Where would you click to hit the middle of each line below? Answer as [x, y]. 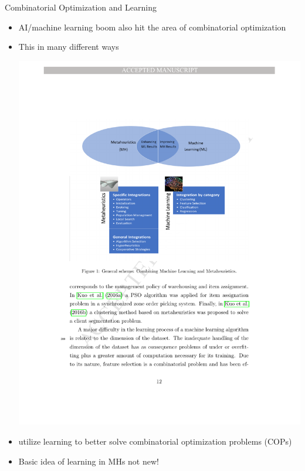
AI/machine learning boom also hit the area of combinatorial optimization [152, 27]
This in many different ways [69, 47]
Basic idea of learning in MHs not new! [89, 461]
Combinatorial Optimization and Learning [81, 7]
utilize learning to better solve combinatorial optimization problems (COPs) [155, 441]
